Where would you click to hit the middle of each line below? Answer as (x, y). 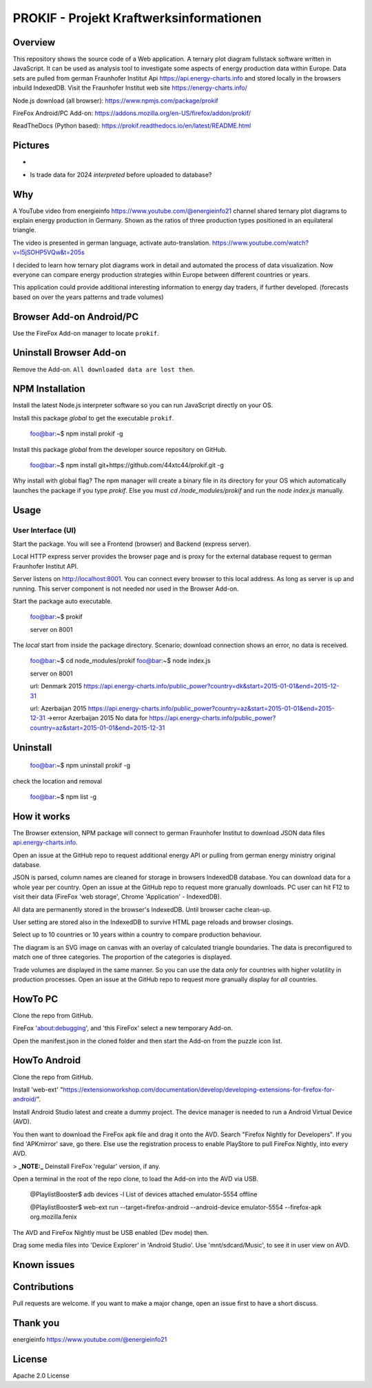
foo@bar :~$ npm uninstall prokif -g (80, 766)
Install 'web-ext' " (38, 1090)
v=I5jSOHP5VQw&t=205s (49, 252)
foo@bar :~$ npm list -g (63, 797)
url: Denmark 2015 (56, 686)
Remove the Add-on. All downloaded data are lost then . (104, 369)
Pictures (31, 146)
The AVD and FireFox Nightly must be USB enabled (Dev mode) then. (111, 1232)
